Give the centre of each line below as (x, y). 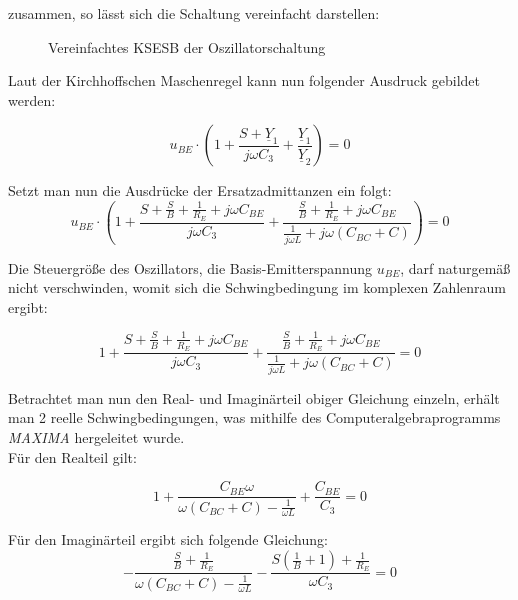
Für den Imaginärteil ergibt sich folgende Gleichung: (168, 539)
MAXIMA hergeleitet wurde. (96, 436)
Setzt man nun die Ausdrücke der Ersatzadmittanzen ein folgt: (200, 190)
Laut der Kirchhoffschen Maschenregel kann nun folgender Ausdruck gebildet (244, 80)
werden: (32, 99)
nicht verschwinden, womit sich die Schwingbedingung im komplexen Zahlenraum (257, 287)
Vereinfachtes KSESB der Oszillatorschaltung (187, 46)
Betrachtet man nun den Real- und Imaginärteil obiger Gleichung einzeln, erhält (254, 397)
